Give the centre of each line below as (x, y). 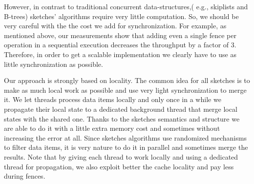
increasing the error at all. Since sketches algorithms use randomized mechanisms (125, 137)
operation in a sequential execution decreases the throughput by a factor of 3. (120, 45)
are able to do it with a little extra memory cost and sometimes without (112, 128)
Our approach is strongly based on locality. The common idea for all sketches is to (127, 80)
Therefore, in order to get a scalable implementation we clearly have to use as (120, 54)
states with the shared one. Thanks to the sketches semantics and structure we (122, 118)
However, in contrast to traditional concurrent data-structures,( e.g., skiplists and (126, 6)
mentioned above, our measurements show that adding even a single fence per (120, 35)
